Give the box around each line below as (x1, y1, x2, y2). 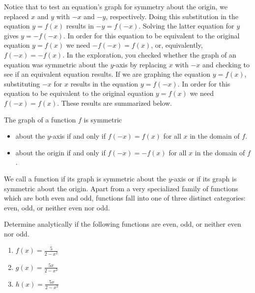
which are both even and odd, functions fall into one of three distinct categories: (4, 193, 246, 203)
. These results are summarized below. (57, 97, 172, 108)
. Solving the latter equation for (139, 21, 234, 31)
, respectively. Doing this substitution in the (106, 11, 238, 21)
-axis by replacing (113, 59, 167, 69)
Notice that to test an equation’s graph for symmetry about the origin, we (4, 1, 227, 11)
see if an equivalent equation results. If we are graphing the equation (4, 69, 210, 79)
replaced (4, 11, 29, 21)
